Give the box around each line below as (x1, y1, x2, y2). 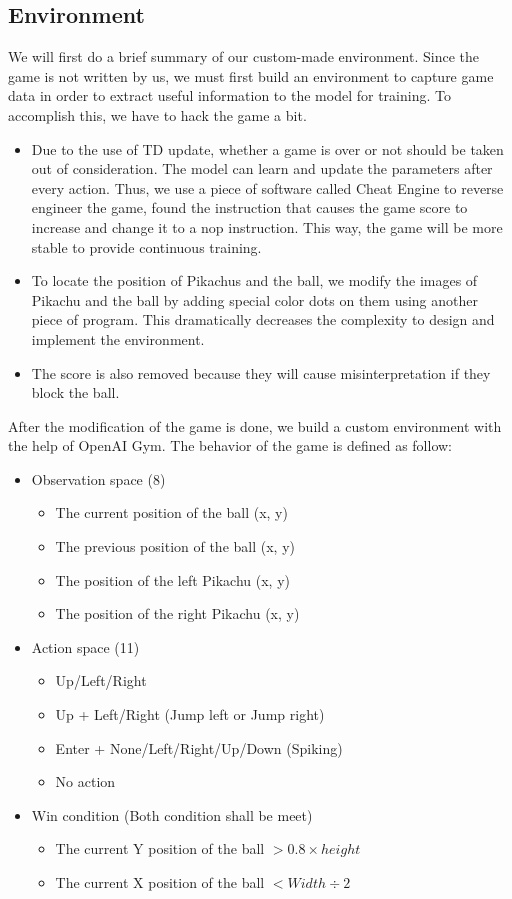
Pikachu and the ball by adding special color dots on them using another (31, 289, 479, 310)
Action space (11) (31, 636, 140, 657)
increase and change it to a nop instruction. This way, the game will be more (31, 216, 503, 237)
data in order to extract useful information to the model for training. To (8, 85, 451, 106)
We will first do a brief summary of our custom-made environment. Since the (8, 46, 479, 67)
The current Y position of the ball (55, 838, 265, 859)
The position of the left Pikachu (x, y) (55, 569, 290, 590)
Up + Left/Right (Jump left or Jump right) (55, 704, 325, 725)
